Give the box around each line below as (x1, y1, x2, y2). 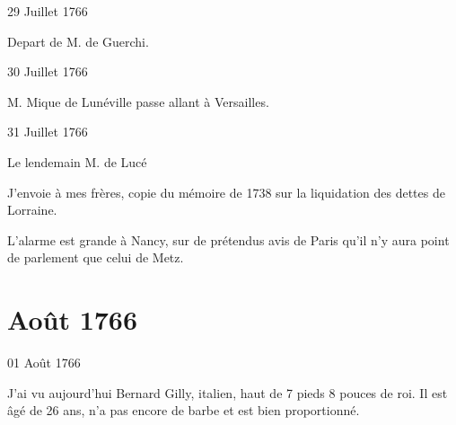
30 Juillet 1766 (7, 62, 88, 81)
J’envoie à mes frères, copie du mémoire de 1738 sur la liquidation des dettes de (7, 182, 445, 201)
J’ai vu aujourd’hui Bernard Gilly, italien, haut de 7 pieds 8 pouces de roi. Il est (7, 383, 448, 402)
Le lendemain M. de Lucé (7, 152, 147, 171)
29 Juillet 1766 (7, 2, 88, 20)
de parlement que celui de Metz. (7, 248, 184, 267)
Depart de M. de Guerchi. (7, 31, 149, 50)
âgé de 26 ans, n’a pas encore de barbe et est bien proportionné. (7, 401, 360, 420)
